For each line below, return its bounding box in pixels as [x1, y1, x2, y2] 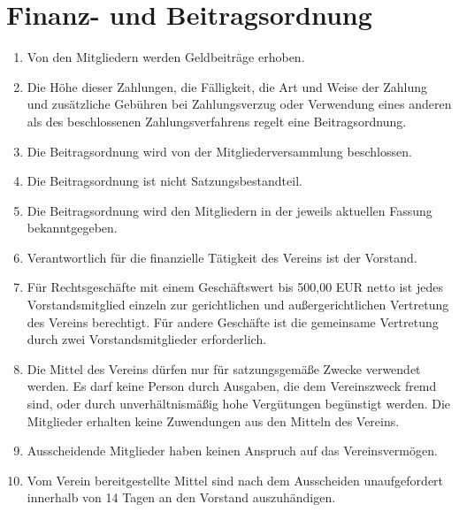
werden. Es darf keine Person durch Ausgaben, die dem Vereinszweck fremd [27, 377, 437, 395]
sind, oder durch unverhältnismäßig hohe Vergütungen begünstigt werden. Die [27, 394, 451, 413]
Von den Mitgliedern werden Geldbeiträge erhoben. [27, 48, 305, 66]
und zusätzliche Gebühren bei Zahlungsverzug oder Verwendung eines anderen [27, 95, 452, 113]
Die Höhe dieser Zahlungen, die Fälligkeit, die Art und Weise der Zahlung [27, 77, 428, 96]
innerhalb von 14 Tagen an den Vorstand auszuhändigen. [27, 488, 336, 507]
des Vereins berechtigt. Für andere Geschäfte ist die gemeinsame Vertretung [27, 312, 439, 331]
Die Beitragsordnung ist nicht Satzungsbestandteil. [27, 172, 302, 190]
